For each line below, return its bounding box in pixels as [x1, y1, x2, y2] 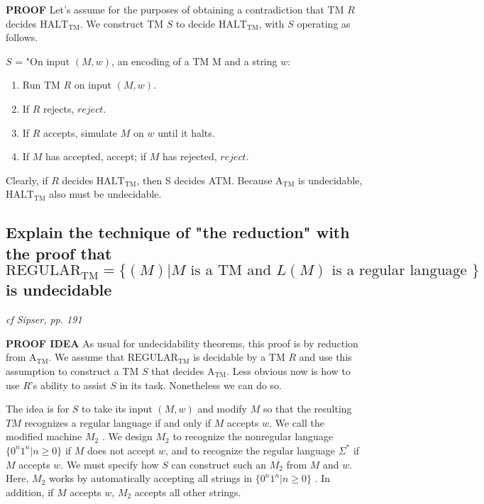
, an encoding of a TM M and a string [111, 53, 277, 68]
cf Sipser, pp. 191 [6, 312, 82, 327]
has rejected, [162, 149, 217, 164]
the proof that [6, 242, 112, 264]
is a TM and [190, 263, 272, 279]
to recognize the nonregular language [172, 429, 334, 444]
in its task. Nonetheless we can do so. [119, 377, 282, 392]
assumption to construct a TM [6, 363, 139, 378]
